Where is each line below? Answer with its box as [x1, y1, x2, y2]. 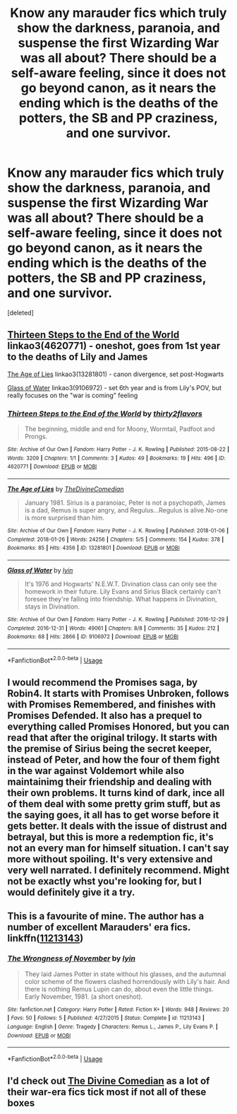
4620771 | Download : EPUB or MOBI [7, 463, 97, 471]
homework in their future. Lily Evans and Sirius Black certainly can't [24, 587, 221, 595]
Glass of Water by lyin [7, 565, 73, 574]
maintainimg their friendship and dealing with [7, 776, 212, 787]
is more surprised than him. [24, 514, 104, 522]
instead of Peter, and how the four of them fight [7, 754, 220, 766]
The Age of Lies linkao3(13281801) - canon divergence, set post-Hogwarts [7, 370, 224, 378]
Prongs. [24, 433, 48, 441]
